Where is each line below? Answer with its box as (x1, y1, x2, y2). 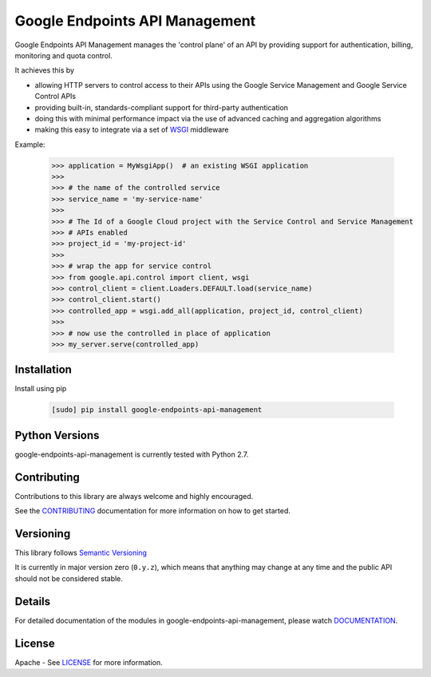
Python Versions (14, 428, 100, 442)
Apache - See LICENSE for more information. (14, 657, 163, 667)
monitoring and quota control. (14, 50, 113, 60)
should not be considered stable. (14, 573, 124, 583)
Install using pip (14, 384, 67, 394)
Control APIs (34, 92, 76, 101)
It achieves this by (14, 65, 75, 75)
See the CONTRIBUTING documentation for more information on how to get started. (14, 506, 291, 516)
